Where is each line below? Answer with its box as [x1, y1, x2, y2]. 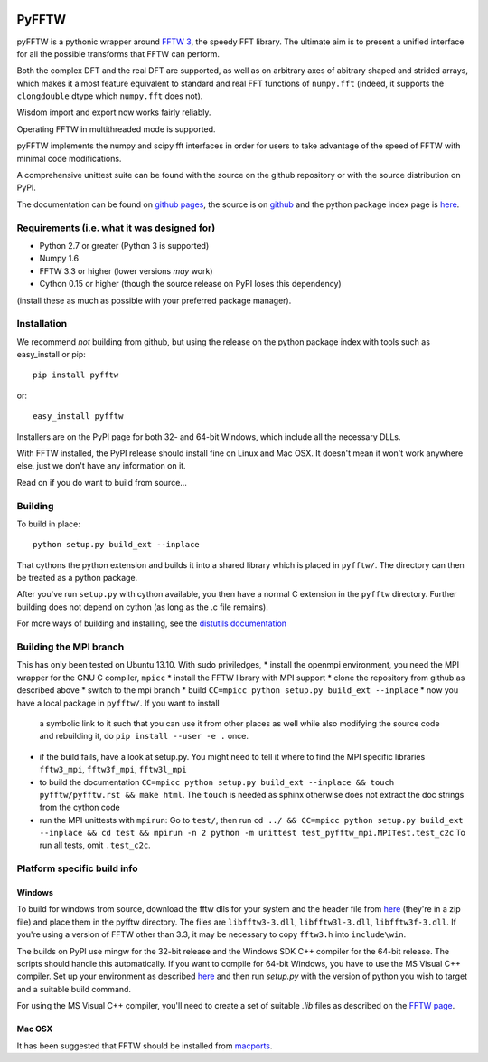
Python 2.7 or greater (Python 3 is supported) [39, 240, 210, 251]
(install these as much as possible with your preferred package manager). [16, 295, 292, 306]
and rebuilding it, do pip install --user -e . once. [39, 731, 249, 742]
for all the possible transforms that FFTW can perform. [16, 48, 221, 59]
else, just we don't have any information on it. [16, 460, 186, 471]
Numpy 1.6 [39, 253, 80, 264]
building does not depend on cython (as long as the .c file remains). [16, 602, 268, 612]
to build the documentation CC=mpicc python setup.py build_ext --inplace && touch [39, 776, 395, 787]
